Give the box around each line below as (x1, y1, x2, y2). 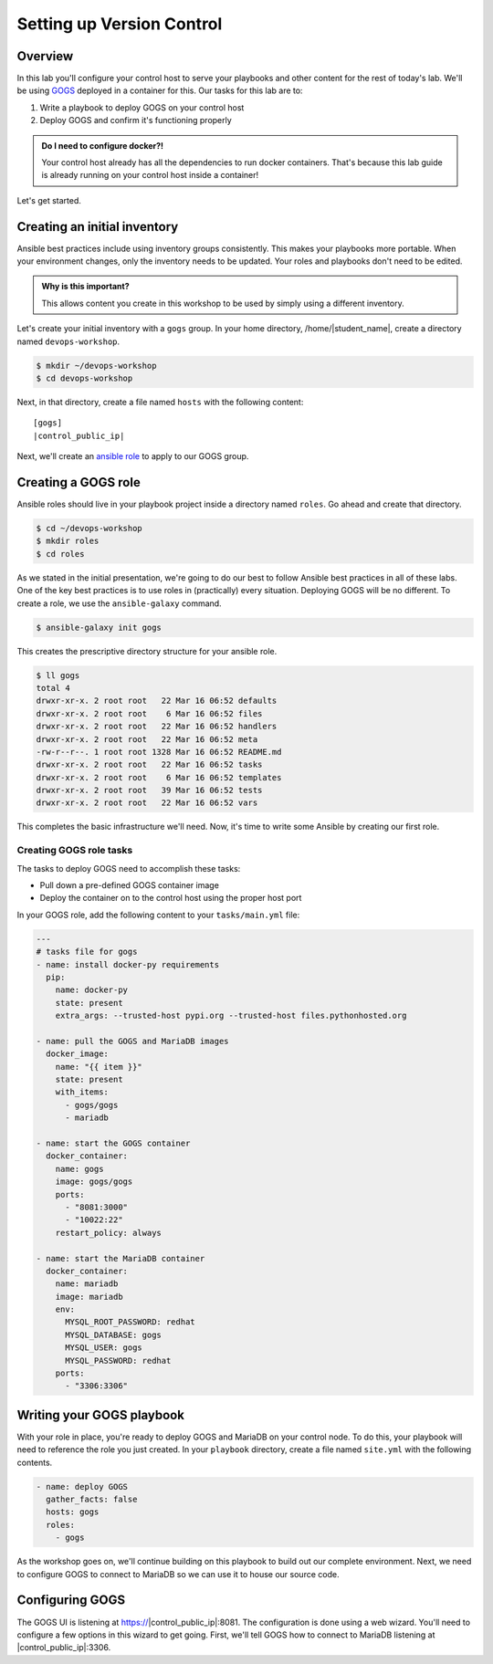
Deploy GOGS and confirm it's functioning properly (39, 115, 232, 126)
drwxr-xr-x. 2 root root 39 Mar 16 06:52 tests (36, 785, 263, 796)
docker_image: (46, 1049, 110, 1059)
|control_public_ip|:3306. (16, 1642, 111, 1653)
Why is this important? (41, 281, 130, 292)
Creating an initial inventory (16, 219, 179, 235)
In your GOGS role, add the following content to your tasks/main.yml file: (16, 909, 300, 920)
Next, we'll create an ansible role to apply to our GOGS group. (16, 451, 249, 462)
